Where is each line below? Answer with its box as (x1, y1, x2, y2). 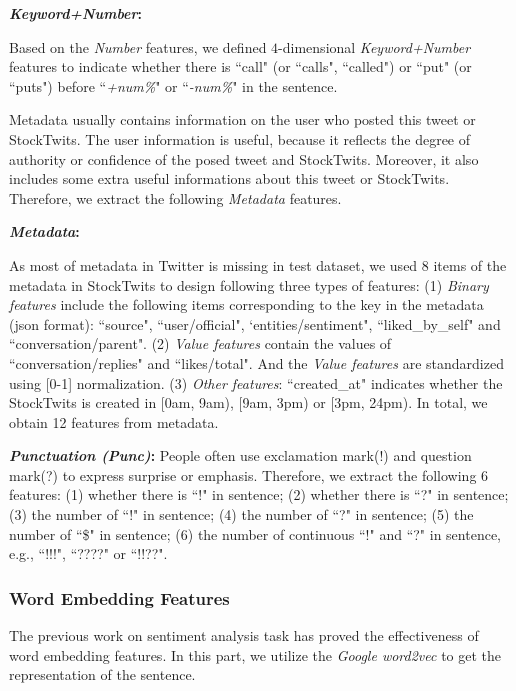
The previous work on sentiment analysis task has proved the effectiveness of (9, 625, 479, 646)
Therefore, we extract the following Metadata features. (9, 187, 342, 208)
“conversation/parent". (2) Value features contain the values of (9, 333, 392, 354)
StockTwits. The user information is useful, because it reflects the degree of (9, 128, 471, 149)
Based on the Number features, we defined (9, 36, 267, 57)
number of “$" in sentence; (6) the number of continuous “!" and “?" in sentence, (9, 523, 501, 544)
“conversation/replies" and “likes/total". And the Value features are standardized (9, 352, 504, 373)
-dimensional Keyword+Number (278, 36, 471, 57)
